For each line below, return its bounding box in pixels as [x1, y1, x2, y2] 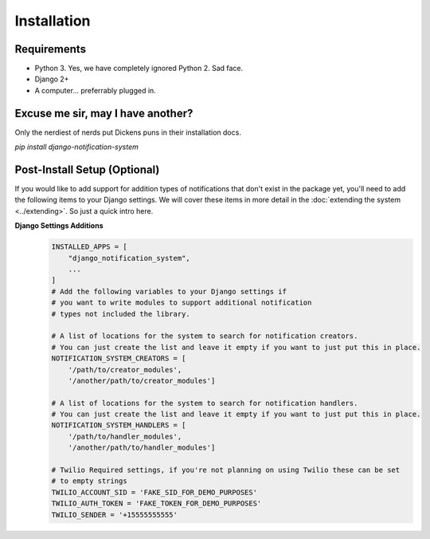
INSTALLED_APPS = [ [51, 242, 127, 251]
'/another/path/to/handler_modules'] [68, 443, 216, 452]
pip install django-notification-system [14, 142, 139, 151]
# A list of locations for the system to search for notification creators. [51, 332, 358, 340]
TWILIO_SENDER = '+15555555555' [51, 510, 178, 519]
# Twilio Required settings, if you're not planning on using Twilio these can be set [51, 466, 401, 474]
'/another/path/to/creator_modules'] [68, 376, 216, 385]
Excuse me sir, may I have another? [14, 106, 193, 120]
